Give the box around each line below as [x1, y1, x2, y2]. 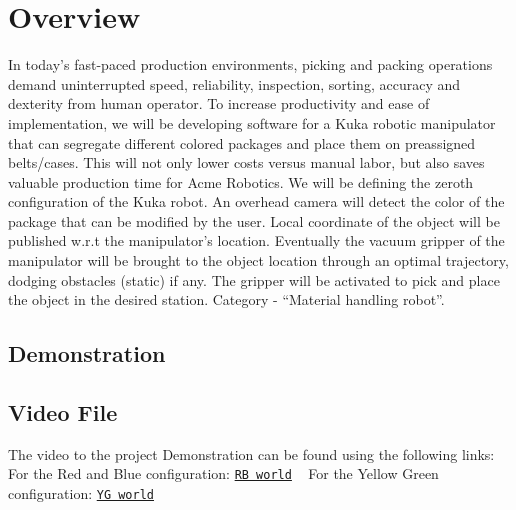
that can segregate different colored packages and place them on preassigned [8, 132, 476, 153]
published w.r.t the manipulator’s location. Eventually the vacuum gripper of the [8, 230, 505, 251]
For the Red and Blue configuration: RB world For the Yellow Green [8, 463, 439, 484]
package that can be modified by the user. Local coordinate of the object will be [8, 210, 500, 231]
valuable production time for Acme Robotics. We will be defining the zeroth [8, 171, 474, 192]
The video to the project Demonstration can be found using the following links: [8, 443, 495, 464]
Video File [8, 397, 118, 428]
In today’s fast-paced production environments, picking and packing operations [8, 54, 493, 75]
